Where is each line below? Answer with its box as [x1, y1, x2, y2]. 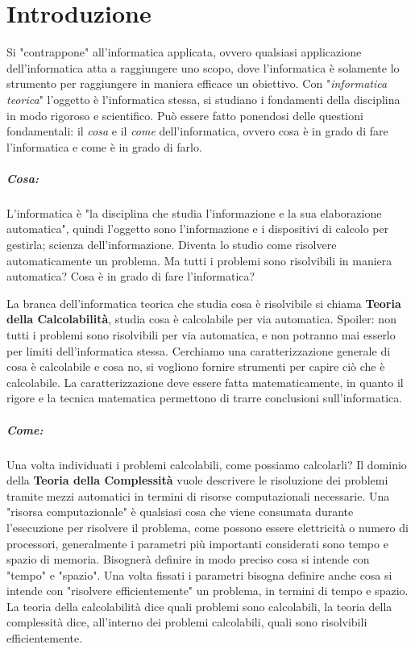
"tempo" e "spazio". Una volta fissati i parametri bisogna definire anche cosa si [6, 566, 392, 583]
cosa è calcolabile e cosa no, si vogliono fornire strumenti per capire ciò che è [6, 358, 385, 375]
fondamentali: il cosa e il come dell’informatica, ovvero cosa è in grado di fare [6, 123, 388, 139]
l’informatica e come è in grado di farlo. [6, 138, 202, 155]
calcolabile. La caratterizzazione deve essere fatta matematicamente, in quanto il [6, 373, 404, 390]
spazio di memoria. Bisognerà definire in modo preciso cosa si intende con [6, 551, 370, 568]
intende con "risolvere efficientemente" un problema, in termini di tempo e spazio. [6, 582, 409, 599]
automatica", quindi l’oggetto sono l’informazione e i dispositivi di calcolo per [6, 220, 389, 237]
